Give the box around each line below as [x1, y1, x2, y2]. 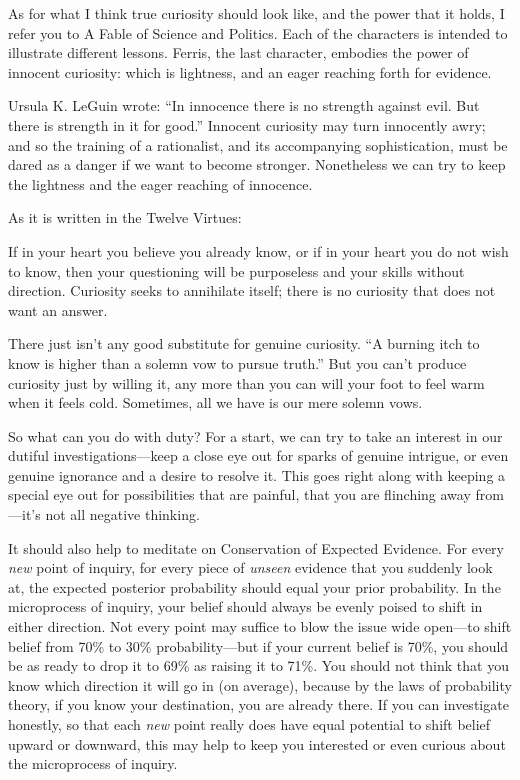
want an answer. [8, 299, 108, 320]
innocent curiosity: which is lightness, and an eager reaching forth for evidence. [8, 61, 492, 82]
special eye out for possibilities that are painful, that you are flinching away [8, 484, 471, 505]
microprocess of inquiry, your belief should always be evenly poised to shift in [8, 596, 483, 617]
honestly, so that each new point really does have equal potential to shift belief [8, 714, 491, 734]
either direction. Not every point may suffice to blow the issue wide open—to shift [8, 616, 512, 637]
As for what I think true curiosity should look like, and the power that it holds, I [8, 3, 505, 23]
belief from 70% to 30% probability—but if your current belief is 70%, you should [8, 635, 509, 656]
